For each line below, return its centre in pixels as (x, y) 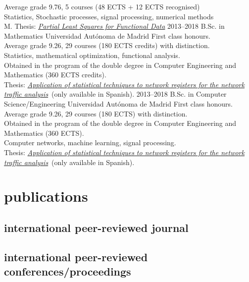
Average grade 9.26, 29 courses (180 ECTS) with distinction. (96, 113)
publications (46, 196)
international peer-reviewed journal (96, 227)
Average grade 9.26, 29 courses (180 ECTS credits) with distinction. (107, 45)
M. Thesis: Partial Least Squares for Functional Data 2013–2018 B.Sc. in (114, 26)
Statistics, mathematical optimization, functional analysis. (92, 55)
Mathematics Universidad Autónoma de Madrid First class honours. (107, 35)
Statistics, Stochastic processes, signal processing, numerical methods (109, 16)
